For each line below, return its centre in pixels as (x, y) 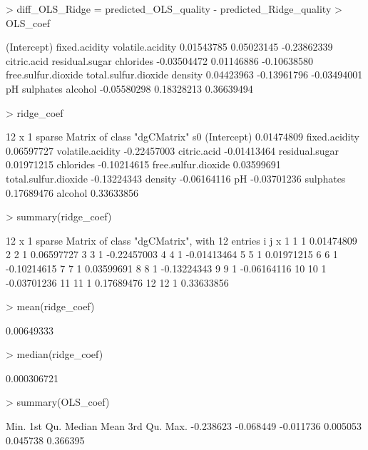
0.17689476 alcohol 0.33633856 (72, 192)
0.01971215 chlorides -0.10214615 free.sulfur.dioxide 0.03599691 (143, 164)
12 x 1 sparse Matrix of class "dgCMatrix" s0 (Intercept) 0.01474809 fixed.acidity (183, 137)
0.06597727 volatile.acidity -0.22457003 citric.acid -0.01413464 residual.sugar (172, 150)
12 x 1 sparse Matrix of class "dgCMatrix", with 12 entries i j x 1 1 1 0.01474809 (182, 240)
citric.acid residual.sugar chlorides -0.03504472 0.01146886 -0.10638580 (159, 60)
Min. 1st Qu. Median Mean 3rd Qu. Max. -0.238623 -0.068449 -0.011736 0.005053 (184, 426)
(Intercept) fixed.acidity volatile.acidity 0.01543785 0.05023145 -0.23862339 (169, 47)
